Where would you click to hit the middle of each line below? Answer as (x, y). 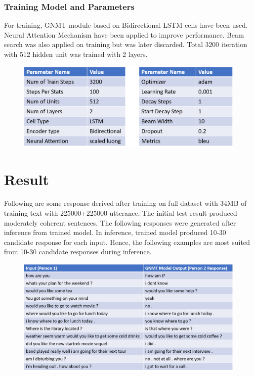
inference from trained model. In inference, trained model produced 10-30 (115, 232)
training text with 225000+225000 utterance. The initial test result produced (121, 212)
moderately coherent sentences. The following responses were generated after (120, 222)
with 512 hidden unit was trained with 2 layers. (76, 54)
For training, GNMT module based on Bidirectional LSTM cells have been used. (126, 25)
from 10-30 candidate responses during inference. (78, 252)
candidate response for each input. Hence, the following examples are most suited (127, 242)
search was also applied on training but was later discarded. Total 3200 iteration (126, 44)
